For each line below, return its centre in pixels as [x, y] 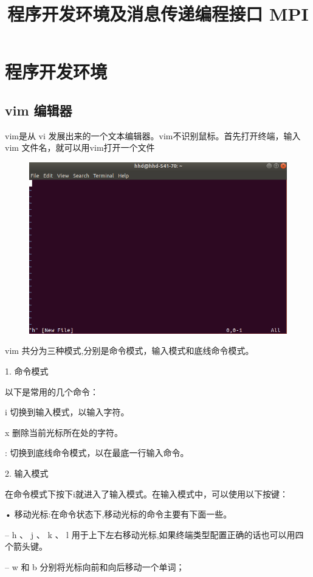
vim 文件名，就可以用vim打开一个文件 [80, 147]
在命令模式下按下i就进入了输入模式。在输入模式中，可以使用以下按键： [146, 493]
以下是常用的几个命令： [52, 391]
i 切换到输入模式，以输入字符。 [67, 412]
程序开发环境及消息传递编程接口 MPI [158, 14]
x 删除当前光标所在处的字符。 [64, 432]
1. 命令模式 [27, 371]
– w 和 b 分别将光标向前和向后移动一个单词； [95, 566]
